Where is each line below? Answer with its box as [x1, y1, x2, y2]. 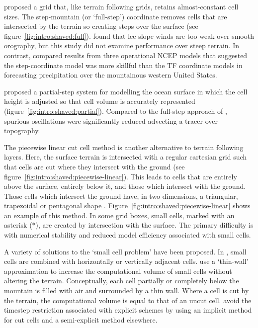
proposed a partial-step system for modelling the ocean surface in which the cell [4, 86, 248, 96]
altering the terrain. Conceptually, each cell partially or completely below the [4, 275, 239, 286]
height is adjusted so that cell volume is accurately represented [4, 96, 195, 106]
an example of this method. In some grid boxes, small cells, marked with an [4, 210, 235, 220]
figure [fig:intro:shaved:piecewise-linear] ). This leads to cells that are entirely [4, 171, 237, 181]
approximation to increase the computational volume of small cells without [4, 265, 232, 276]
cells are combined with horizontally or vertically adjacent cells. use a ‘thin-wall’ [4, 256, 249, 266]
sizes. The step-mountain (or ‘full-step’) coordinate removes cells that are [4, 11, 227, 21]
